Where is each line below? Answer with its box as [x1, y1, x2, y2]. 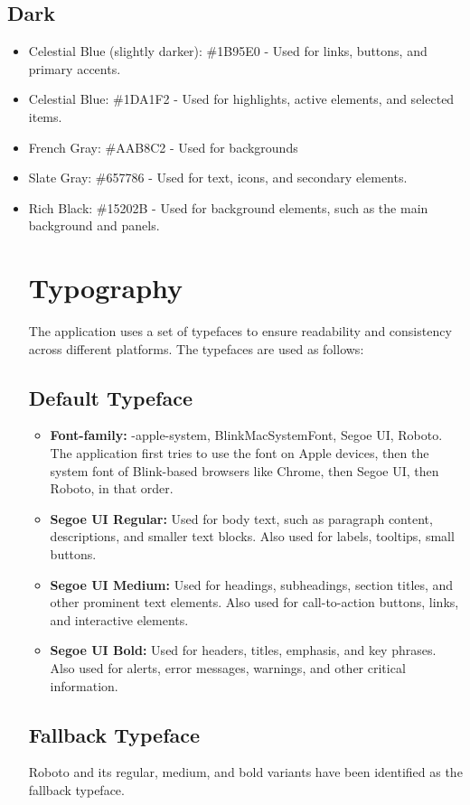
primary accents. [28, 59, 121, 78]
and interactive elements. [50, 610, 189, 629]
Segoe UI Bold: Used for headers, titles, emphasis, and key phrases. [50, 641, 437, 660]
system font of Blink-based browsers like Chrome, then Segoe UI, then [50, 461, 439, 480]
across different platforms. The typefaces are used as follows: [28, 339, 364, 358]
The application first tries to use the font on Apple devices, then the [50, 444, 429, 463]
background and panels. [28, 216, 160, 235]
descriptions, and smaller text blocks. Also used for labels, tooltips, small [50, 527, 455, 546]
